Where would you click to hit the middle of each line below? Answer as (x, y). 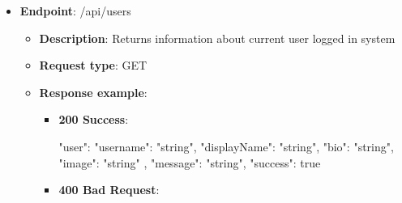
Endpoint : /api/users (75, 11)
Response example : (93, 92)
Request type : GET (93, 65)
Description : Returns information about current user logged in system (217, 38)
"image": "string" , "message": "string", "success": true (190, 162)
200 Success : (94, 119)
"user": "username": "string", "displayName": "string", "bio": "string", (226, 146)
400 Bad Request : (109, 190)
